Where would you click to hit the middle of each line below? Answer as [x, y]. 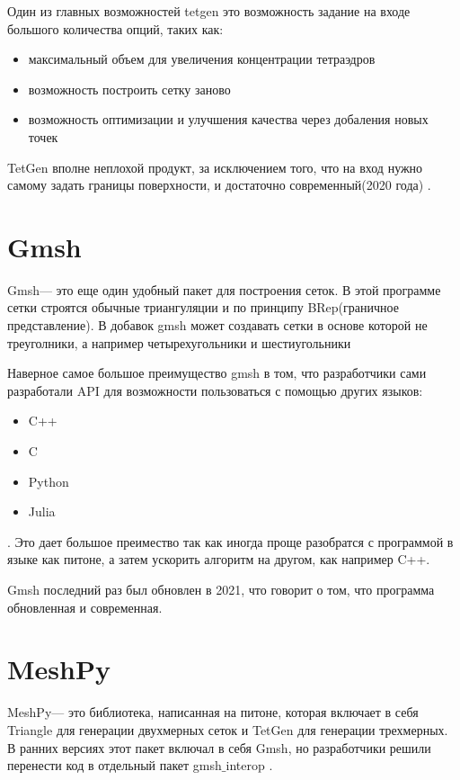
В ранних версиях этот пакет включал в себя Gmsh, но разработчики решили [219, 747]
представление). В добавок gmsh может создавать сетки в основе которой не [217, 325]
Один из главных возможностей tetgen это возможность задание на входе [209, 11]
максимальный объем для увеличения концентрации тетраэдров [202, 59]
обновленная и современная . [85, 607]
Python [49, 481]
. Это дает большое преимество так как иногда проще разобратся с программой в [230, 541]
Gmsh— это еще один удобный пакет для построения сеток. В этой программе [224, 289]
